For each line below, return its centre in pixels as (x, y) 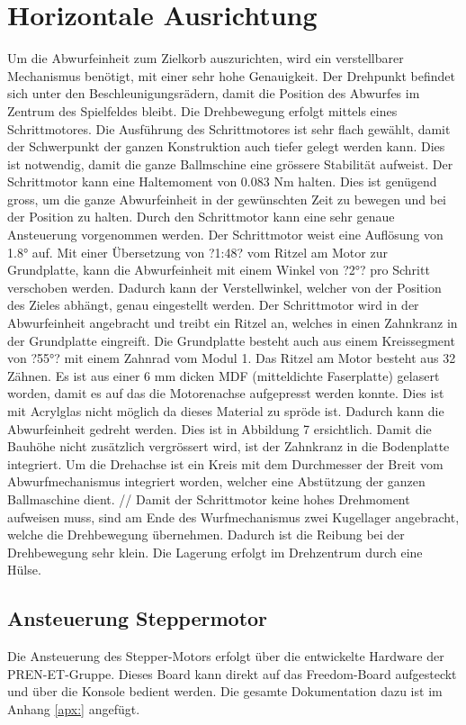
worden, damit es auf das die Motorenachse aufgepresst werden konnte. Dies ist (226, 393)
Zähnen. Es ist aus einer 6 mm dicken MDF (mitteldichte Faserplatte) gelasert (224, 375)
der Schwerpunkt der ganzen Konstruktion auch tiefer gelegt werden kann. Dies (226, 146)
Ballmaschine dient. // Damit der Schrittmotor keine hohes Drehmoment (209, 498)
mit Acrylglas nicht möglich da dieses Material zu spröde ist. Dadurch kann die (226, 411)
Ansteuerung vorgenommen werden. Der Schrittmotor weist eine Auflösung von (225, 235)
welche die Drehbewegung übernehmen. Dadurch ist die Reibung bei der (206, 535)
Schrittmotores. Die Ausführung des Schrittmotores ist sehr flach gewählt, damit (229, 128)
